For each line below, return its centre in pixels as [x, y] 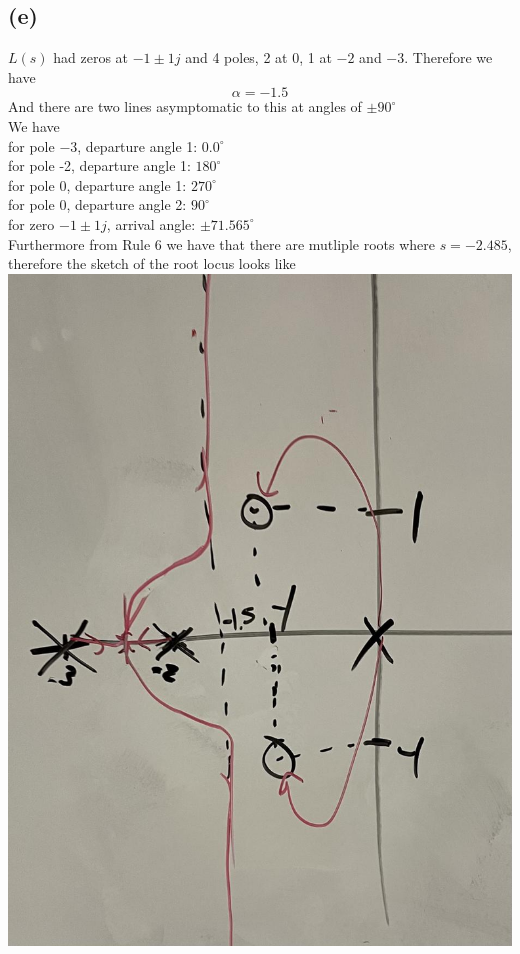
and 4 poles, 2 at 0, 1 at [258, 57]
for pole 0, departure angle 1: [97, 184]
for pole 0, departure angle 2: [97, 204]
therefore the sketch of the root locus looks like [152, 263]
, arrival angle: [151, 223]
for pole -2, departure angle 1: [99, 165]
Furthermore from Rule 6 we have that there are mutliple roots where [221, 243]
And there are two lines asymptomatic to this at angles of [185, 106]
